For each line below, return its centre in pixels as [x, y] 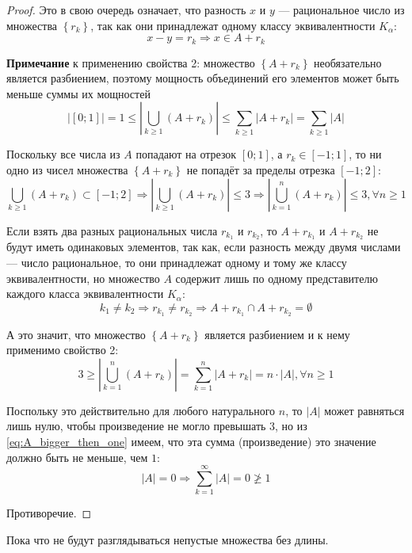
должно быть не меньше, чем [77, 457]
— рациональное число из [341, 10]
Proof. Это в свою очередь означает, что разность [126, 10]
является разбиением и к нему [277, 334]
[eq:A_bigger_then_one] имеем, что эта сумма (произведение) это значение [191, 442]
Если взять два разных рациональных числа [112, 230]
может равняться [364, 410]
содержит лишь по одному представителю [277, 278]
